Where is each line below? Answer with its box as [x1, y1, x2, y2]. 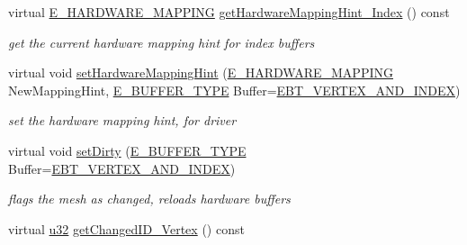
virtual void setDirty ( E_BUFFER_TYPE [8, 141, 247, 159]
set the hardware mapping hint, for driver [8, 111, 237, 130]
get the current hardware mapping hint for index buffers [8, 32, 315, 51]
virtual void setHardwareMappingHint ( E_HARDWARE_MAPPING [8, 63, 393, 82]
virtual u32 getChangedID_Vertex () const [8, 219, 245, 238]
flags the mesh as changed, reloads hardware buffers [8, 189, 291, 208]
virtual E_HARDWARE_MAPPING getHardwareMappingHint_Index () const [8, 3, 450, 21]
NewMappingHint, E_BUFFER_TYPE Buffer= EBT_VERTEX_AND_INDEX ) [8, 80, 461, 99]
